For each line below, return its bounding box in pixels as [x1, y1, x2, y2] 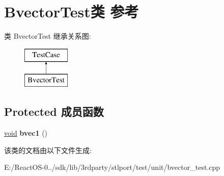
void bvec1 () [4, 128, 48, 138]
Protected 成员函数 [4, 104, 104, 119]
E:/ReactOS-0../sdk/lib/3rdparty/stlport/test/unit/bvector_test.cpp [4, 162, 220, 172]
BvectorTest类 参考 [4, 1, 139, 22]
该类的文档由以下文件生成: [4, 144, 92, 155]
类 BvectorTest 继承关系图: [4, 31, 91, 41]
